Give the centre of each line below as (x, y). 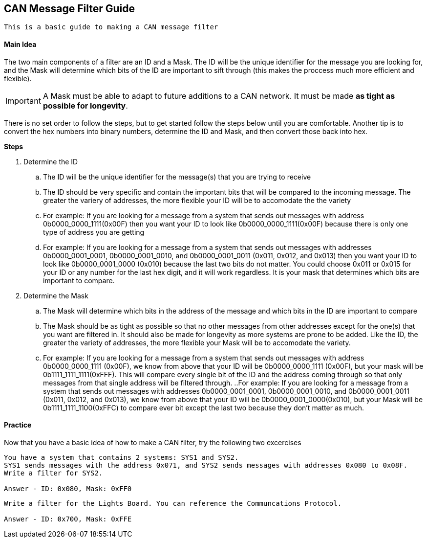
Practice (18, 425)
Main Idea (20, 45)
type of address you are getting (94, 232)
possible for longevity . (85, 105)
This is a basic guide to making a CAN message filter (111, 27)
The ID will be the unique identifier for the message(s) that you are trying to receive (177, 177)
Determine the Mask (56, 295)
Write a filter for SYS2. (53, 473)
